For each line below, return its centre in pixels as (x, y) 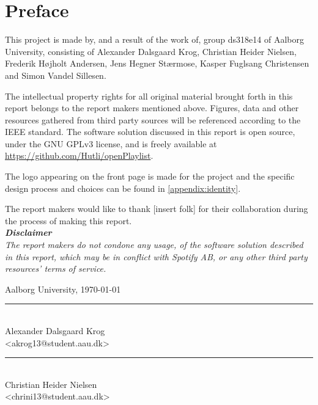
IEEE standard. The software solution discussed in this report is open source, (150, 132)
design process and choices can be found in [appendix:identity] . (123, 188)
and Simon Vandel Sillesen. (56, 75)
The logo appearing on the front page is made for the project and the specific (150, 176)
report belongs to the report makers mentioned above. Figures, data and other (152, 108)
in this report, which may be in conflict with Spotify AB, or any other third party (156, 256)
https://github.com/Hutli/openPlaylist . (79, 155)
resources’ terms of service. (56, 268)
